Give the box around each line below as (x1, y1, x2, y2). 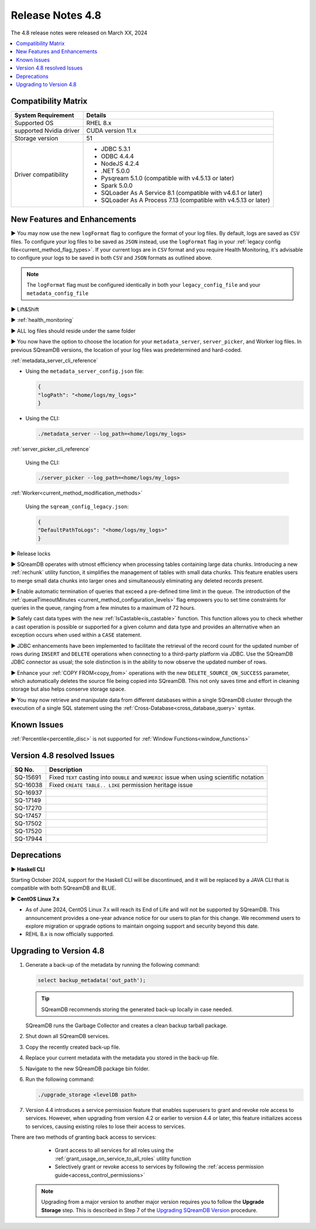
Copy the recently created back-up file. (25, 1043, 121, 1051)
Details (86, 111, 107, 119)
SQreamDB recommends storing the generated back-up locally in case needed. (41, 1005, 233, 1012)
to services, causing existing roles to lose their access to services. (25, 1122, 186, 1130)
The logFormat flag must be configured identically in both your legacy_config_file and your (26, 281, 260, 289)
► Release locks (11, 550, 51, 557)
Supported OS (14, 119, 54, 127)
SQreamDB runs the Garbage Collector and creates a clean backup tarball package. (25, 1022, 228, 1029)
